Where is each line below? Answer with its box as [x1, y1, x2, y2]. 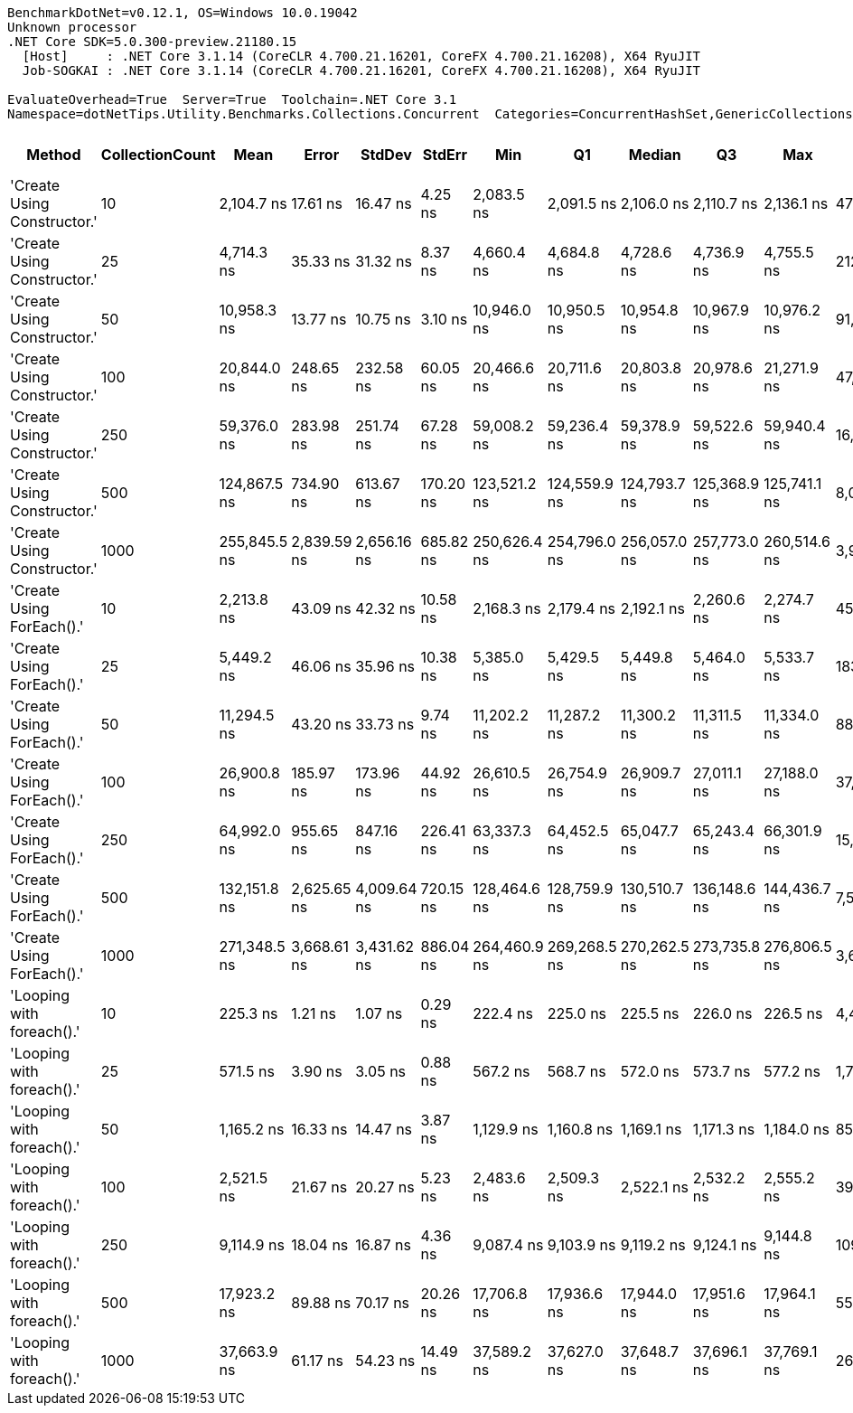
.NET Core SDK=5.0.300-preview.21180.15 [7, 34, 297, 49]
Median [628, 146, 681, 164]
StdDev [361, 146, 412, 164]
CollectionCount [100, 146, 216, 164]
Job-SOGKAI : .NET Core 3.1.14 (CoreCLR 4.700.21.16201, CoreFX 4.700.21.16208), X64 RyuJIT [22, 63, 701, 78]
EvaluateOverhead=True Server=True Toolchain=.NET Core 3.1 [7, 92, 457, 107]
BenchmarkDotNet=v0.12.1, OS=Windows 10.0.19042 [7, 5, 358, 20]
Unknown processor [7, 20, 137, 34]
